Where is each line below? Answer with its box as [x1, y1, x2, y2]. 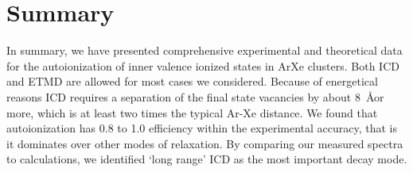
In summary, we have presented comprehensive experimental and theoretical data [6, 42, 403, 59]
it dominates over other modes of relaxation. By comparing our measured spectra [6, 135, 403, 151]
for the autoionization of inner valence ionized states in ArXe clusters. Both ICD [6, 57, 399, 74]
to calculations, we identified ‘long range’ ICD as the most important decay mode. [6, 151, 407, 167]
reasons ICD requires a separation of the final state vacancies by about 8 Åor [6, 88, 384, 105]
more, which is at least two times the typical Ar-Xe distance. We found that [6, 104, 378, 120]
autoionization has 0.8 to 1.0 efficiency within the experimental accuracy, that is [6, 120, 398, 136]
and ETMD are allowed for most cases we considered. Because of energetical [6, 73, 378, 90]
